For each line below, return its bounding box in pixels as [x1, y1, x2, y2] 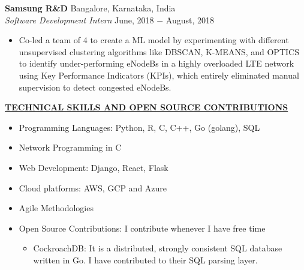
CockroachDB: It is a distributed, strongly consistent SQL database [33, 242, 282, 254]
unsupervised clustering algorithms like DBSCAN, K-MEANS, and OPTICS [19, 45, 299, 58]
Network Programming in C [19, 141, 122, 154]
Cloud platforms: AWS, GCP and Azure [19, 181, 167, 194]
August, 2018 [165, 13, 215, 26]
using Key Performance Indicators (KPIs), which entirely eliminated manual [19, 68, 299, 81]
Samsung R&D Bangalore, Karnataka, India [5, 2, 176, 14]
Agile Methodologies [19, 202, 94, 214]
